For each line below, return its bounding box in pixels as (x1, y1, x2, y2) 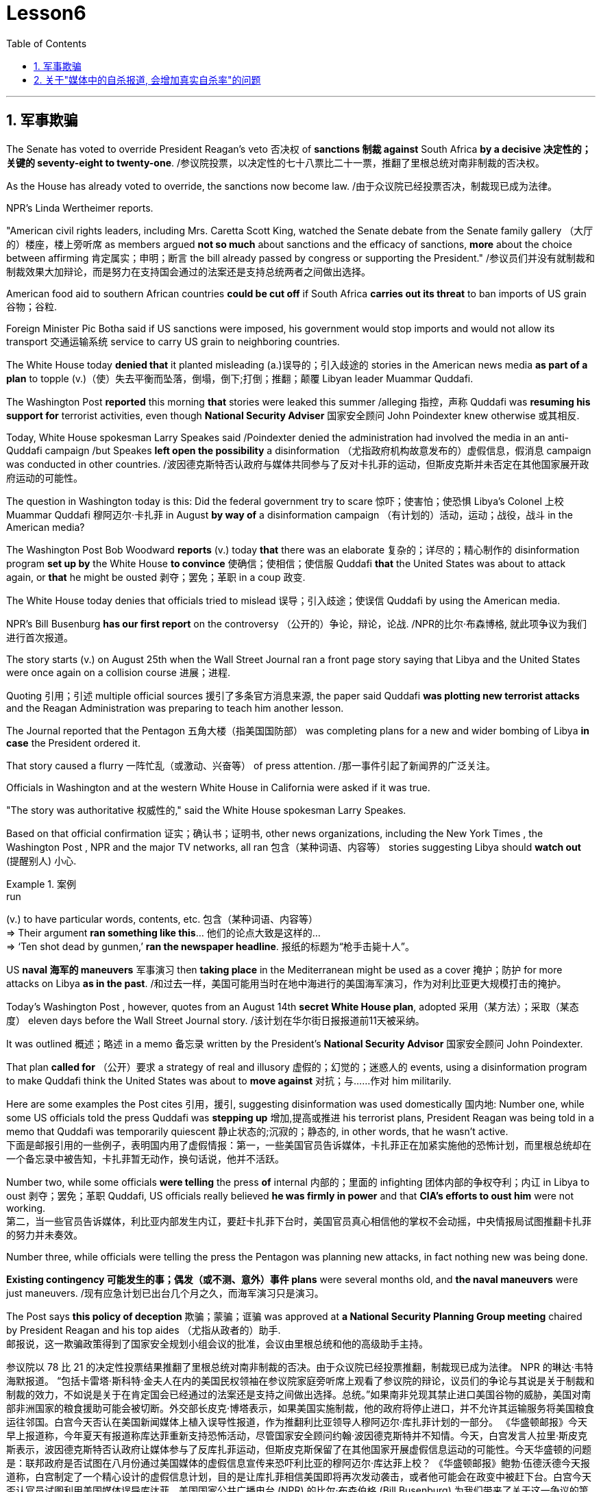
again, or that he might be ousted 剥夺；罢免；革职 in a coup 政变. (6, 571, 306, 583)
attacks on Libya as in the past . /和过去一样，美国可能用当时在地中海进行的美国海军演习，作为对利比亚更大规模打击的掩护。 (6, 977, 567, 989)
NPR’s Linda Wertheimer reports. (6, 201, 154, 214)
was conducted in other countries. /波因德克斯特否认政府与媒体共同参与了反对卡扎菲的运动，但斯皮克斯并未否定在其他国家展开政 (6, 458, 589, 470)
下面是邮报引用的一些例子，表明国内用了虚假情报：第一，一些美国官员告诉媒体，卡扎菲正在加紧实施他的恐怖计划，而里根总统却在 (6, 1139, 591, 1151)
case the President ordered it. (6, 736, 140, 749)
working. (6, 1202, 46, 1214)
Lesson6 (6, 1, 86, 25)
